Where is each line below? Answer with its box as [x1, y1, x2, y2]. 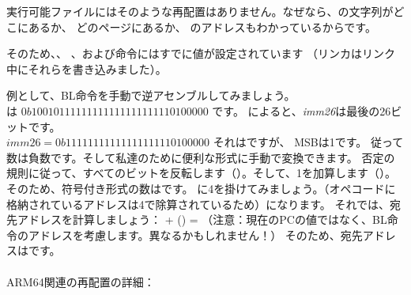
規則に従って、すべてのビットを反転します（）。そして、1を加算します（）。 [6, 165, 396, 181]
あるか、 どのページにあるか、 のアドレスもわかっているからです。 [28, 18, 376, 35]
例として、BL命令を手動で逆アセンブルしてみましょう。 [6, 87, 296, 104]
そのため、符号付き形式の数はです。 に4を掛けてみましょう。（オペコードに [6, 180, 396, 196]
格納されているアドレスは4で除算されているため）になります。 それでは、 [6, 195, 390, 212]
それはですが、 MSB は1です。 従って [213, 134, 404, 150]
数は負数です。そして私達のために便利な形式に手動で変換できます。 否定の [6, 149, 395, 165]
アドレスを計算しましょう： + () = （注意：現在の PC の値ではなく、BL [17, 211, 387, 228]
